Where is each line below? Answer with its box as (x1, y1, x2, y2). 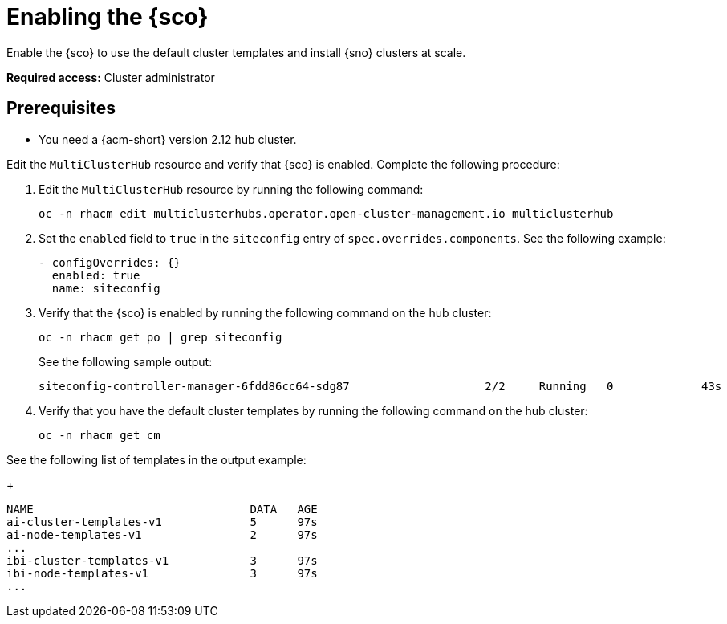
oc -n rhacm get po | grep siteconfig (39, 330, 282, 344)
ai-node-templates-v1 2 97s (6, 528, 318, 541)
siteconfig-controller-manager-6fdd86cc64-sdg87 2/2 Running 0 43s (39, 379, 722, 393)
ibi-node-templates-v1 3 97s (6, 566, 318, 580)
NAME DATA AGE (6, 502, 318, 516)
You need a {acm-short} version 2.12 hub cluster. (39, 132, 297, 146)
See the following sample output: (39, 354, 213, 369)
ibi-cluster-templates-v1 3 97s (6, 553, 318, 567)
